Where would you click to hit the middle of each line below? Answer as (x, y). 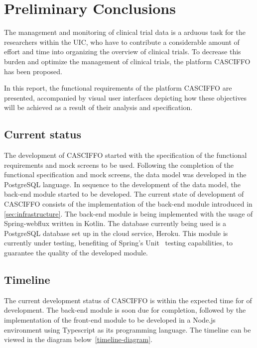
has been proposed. (33, 71)
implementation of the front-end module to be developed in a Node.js (110, 320)
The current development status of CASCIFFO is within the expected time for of (128, 300)
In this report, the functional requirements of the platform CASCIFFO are (118, 88)
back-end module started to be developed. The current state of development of (124, 194)
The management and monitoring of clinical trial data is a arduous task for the (125, 32)
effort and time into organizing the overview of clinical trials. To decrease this (123, 52)
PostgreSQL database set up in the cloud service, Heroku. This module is (116, 233)
